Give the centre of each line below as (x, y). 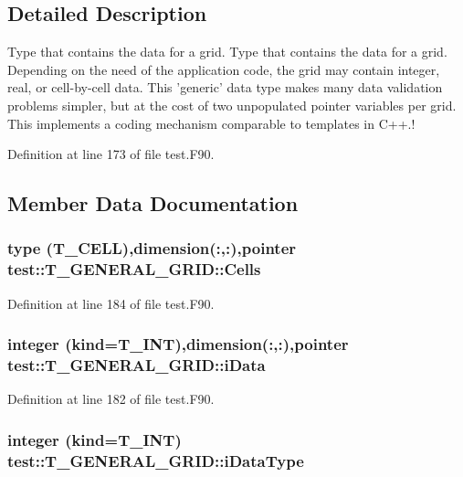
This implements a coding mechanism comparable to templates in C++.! (211, 123)
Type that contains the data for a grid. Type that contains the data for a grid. (227, 52)
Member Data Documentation (153, 203)
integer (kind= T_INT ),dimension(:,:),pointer (178, 344)
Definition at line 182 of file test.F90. (111, 399)
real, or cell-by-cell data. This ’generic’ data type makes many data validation (225, 87)
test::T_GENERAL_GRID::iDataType (156, 460)
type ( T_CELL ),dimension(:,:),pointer (152, 248)
